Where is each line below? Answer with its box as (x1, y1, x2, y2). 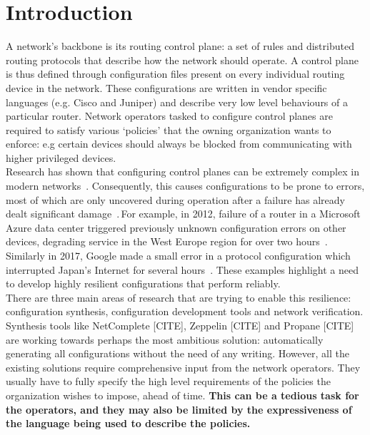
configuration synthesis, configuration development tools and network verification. (6, 304, 364, 319)
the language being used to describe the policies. (6, 416, 251, 431)
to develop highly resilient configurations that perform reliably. (6, 276, 281, 291)
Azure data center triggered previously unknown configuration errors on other (6, 220, 346, 235)
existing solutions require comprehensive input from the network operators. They (6, 359, 361, 374)
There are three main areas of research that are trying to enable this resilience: (6, 290, 351, 304)
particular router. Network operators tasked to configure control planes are (6, 108, 333, 123)
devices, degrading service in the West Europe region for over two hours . (6, 234, 328, 249)
